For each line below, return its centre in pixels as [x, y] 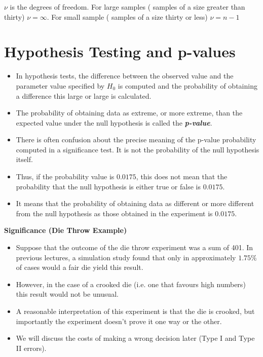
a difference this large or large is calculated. [84, 95]
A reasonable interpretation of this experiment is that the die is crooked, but [135, 311]
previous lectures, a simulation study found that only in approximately [126, 257]
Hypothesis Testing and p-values [120, 51]
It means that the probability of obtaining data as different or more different [135, 203]
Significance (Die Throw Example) [66, 230]
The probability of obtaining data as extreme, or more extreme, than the [129, 113]
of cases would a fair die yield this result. [80, 267]
